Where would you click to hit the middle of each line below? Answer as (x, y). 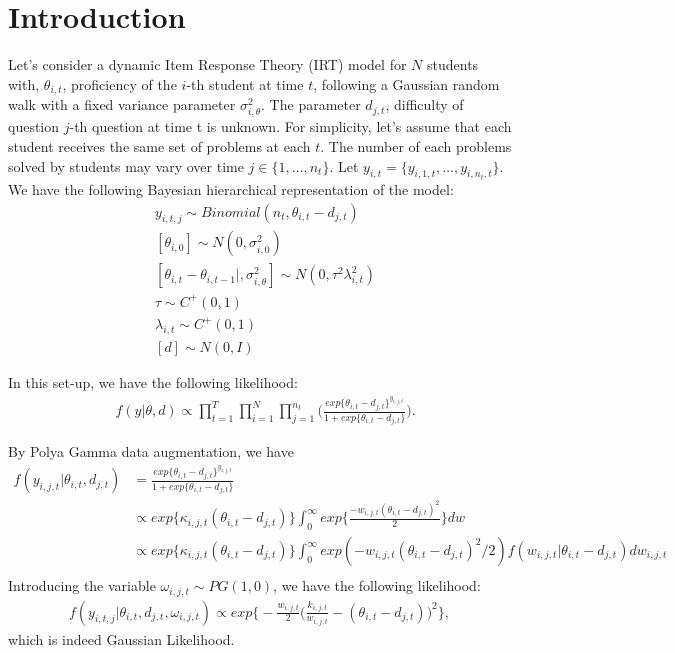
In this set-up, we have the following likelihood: (153, 382)
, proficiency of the (119, 83)
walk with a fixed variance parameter (122, 104)
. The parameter (311, 104)
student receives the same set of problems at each (159, 145)
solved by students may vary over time (126, 165)
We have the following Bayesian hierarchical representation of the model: (231, 188)
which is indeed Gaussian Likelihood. (121, 638)
